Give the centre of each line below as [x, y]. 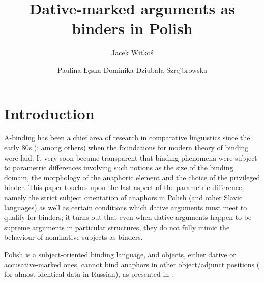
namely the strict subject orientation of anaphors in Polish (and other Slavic [123, 197]
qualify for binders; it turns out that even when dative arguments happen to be [128, 217]
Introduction [49, 113]
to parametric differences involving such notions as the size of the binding [119, 167]
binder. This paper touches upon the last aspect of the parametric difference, [124, 187]
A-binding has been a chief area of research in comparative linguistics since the [127, 137]
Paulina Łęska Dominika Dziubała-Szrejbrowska [132, 69]
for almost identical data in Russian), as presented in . [89, 274]
